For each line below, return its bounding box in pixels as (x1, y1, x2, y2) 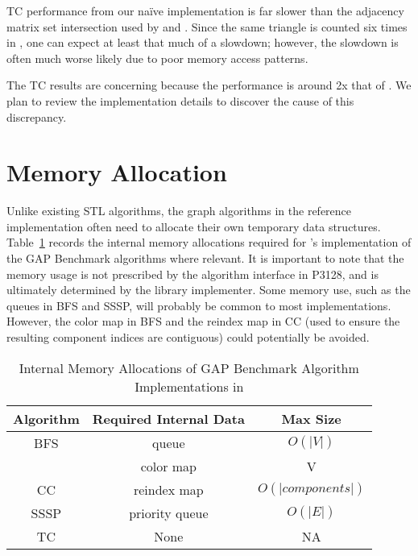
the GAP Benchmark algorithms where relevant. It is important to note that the (6, 250, 404, 267)
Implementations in (135, 376, 244, 396)
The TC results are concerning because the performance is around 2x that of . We (6, 77, 412, 93)
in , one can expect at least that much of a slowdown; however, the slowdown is (6, 34, 399, 51)
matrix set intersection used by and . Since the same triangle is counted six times (6, 18, 408, 35)
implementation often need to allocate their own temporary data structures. (6, 218, 381, 234)
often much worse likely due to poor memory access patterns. (6, 49, 308, 66)
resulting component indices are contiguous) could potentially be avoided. (6, 329, 370, 346)
